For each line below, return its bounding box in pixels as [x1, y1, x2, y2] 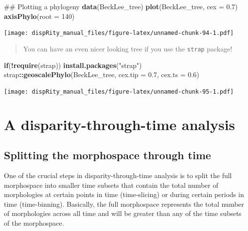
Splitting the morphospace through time [4, 148, 211, 163]
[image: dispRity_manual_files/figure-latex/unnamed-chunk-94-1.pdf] [4, 30, 234, 37]
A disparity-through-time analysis [4, 114, 235, 134]
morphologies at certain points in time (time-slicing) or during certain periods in [4, 189, 244, 199]
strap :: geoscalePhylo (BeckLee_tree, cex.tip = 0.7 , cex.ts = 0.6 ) [4, 69, 199, 80]
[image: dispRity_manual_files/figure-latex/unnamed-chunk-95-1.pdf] [4, 88, 234, 95]
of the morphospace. [4, 217, 64, 228]
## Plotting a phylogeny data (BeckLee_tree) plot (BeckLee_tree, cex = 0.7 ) [4, 1, 238, 11]
